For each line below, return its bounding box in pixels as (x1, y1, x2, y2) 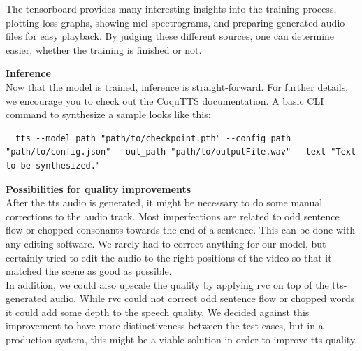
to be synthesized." (6, 160, 101, 171)
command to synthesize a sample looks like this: (6, 107, 211, 122)
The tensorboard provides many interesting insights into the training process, (6, 1, 337, 15)
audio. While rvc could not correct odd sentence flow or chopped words (50, 291, 355, 306)
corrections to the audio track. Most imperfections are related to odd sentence (6, 208, 340, 223)
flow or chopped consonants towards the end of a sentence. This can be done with (6, 222, 356, 237)
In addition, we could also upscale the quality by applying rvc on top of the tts (6, 277, 344, 292)
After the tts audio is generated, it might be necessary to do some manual (6, 195, 323, 210)
